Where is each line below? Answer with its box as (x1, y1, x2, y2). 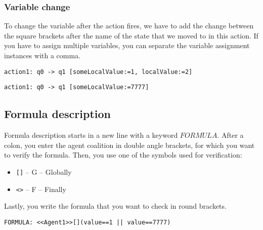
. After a (217, 130, 244, 140)
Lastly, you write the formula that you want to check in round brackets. (4, 201, 227, 211)
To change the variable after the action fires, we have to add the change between (4, 20, 254, 31)
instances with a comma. (4, 50, 81, 60)
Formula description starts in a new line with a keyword (4, 130, 178, 140)
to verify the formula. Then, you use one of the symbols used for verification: (4, 149, 242, 160)
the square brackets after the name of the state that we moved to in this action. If (4, 30, 258, 41)
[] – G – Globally (16, 166, 72, 177)
